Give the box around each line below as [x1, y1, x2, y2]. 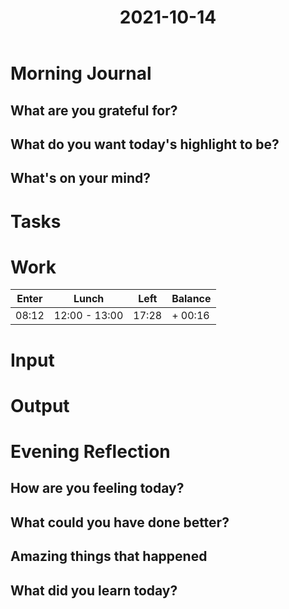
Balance [171, 292, 212, 306]
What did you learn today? [10, 582, 178, 599]
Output [10, 394, 70, 417]
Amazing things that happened [10, 548, 208, 565]
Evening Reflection [10, 441, 171, 463]
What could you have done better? [10, 514, 230, 531]
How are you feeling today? [10, 480, 185, 497]
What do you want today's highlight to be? [10, 136, 280, 153]
